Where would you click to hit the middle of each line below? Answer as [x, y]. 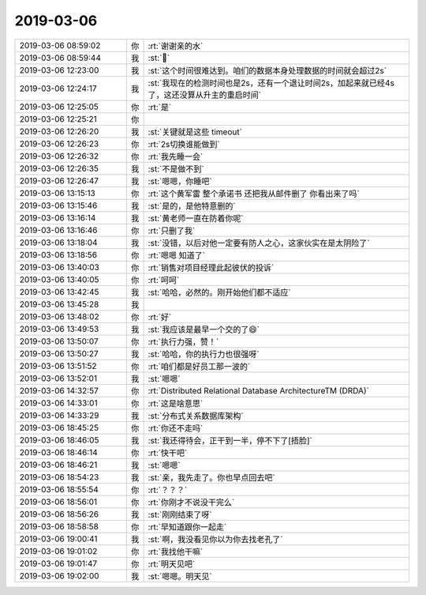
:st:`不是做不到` [176, 168]
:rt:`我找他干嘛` [176, 552]
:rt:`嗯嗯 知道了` [176, 255]
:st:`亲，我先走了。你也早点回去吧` [211, 477]
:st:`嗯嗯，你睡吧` [180, 181]
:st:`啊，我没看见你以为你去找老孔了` [215, 539]
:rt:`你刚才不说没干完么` [191, 502]
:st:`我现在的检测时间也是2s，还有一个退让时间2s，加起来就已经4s [271, 83]
